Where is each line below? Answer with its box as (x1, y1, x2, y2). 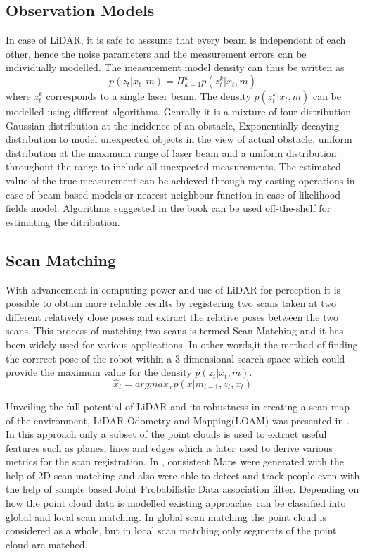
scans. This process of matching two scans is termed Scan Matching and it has (6, 323, 344, 338)
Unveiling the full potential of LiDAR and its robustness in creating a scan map (6, 398, 350, 413)
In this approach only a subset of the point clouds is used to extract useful (6, 427, 327, 441)
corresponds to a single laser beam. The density (46, 88, 251, 103)
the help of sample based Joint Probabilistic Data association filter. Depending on (6, 481, 359, 496)
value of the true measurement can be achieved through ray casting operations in (6, 172, 355, 187)
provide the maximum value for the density (6, 365, 192, 379)
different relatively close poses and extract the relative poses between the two (6, 309, 338, 324)
